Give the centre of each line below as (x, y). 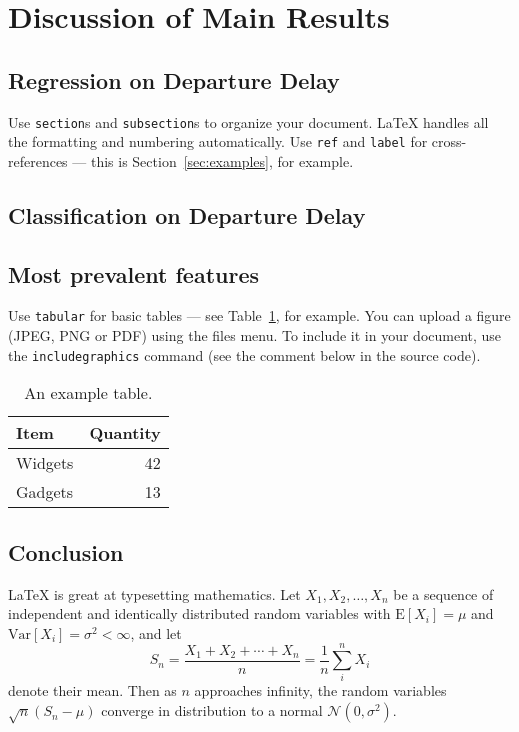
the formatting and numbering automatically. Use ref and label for (218, 141)
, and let (156, 632)
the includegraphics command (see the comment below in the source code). (244, 354)
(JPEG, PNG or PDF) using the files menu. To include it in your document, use (255, 335)
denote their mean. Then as (92, 690)
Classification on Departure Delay (187, 214)
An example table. (88, 393)
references (38, 160)
